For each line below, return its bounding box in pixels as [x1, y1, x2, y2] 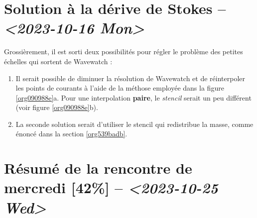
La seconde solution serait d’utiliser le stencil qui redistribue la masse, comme [15, 118, 254, 129]
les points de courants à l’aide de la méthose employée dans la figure [15, 83, 224, 93]
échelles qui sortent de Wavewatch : [4, 56, 113, 66]
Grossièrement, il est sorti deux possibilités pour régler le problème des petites [4, 46, 243, 57]
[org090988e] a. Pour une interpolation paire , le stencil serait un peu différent [15, 92, 252, 103]
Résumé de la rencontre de [4, 158, 192, 178]
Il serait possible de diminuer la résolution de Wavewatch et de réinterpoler [15, 73, 245, 83]
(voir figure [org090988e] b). [15, 102, 98, 112]
